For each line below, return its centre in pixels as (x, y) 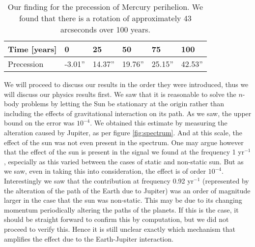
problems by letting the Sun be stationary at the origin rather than (123, 104)
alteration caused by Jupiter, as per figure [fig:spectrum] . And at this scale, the (123, 132)
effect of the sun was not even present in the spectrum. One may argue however (124, 142)
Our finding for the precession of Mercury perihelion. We (105, 7)
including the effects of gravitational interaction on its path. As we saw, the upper (128, 113)
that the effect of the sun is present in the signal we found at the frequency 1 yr (124, 152)
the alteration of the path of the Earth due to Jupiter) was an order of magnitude (127, 190)
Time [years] (32, 49)
